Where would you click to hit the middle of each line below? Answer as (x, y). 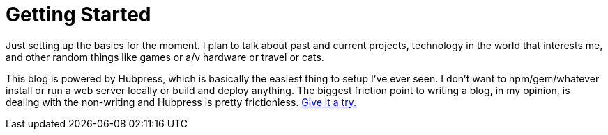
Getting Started (78, 15)
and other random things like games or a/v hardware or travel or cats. (165, 57)
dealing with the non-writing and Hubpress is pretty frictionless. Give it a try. (181, 102)
